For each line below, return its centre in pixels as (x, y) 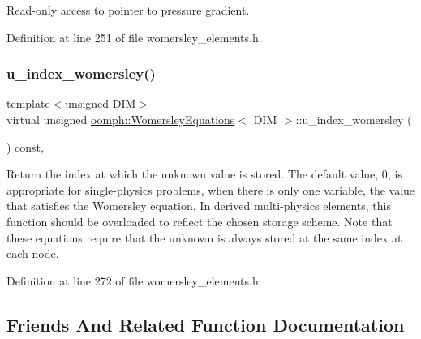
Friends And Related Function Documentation (206, 324)
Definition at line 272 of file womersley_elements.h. (134, 280)
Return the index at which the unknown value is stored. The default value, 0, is (204, 174)
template (28, 103)
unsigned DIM (101, 103)
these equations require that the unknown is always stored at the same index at (204, 237)
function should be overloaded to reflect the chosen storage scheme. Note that (200, 221)
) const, (25, 146)
